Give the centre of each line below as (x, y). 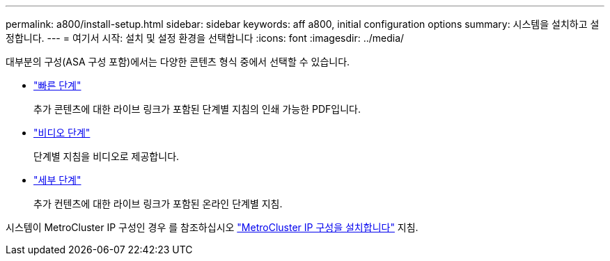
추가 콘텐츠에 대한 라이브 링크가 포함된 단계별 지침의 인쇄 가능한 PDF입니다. (197, 109)
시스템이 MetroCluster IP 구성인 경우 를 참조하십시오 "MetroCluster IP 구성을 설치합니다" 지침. (212, 227)
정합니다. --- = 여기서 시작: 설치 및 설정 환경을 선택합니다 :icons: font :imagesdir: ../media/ (205, 38)
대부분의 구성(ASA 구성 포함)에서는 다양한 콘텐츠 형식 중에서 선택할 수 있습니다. (178, 62)
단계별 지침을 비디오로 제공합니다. (107, 156)
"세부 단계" (57, 180)
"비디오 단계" (62, 133)
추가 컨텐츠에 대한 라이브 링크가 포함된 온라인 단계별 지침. (158, 204)
